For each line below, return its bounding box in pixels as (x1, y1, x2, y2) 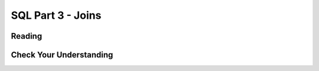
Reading (11, 31, 43, 41)
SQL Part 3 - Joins (11, 9, 102, 22)
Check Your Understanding (11, 50, 113, 60)
